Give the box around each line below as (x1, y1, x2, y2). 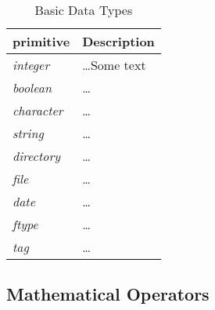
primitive (13, 32, 70, 50)
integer (13, 56, 50, 74)
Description (82, 32, 155, 50)
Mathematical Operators (6, 282, 210, 306)
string (13, 124, 44, 142)
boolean (13, 78, 52, 97)
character (13, 101, 63, 119)
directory (13, 147, 60, 165)
